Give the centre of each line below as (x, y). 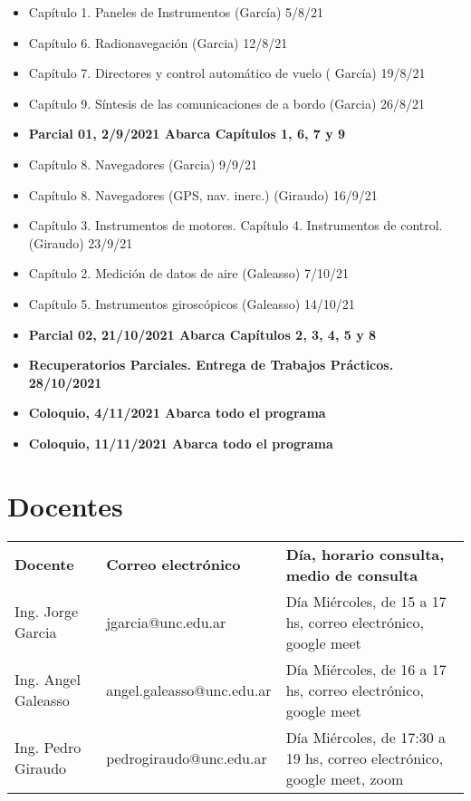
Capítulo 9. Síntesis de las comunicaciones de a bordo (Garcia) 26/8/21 (226, 103)
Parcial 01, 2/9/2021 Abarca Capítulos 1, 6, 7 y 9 (187, 134)
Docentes (65, 505)
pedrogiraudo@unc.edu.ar (187, 758)
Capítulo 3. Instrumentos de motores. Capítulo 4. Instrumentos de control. (235, 225)
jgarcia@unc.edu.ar (166, 622)
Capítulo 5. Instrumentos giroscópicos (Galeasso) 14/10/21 (192, 303)
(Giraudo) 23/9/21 (81, 242)
